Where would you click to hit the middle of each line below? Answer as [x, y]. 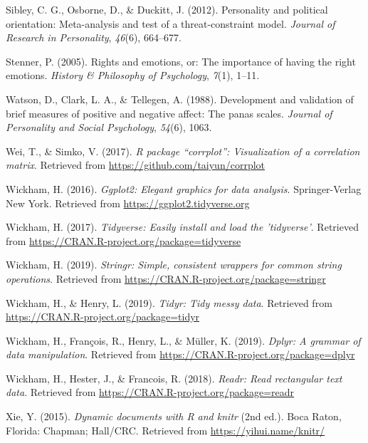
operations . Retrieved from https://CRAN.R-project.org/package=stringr [166, 278]
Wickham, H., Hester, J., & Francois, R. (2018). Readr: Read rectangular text [174, 378]
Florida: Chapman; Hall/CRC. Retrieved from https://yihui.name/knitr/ [165, 430]
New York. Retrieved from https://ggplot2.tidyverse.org [128, 203]
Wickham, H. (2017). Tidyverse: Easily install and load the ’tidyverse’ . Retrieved [182, 227]
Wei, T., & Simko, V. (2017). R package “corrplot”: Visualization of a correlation [183, 151]
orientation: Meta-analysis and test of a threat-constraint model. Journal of [170, 23]
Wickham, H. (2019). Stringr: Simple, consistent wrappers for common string [174, 265]
